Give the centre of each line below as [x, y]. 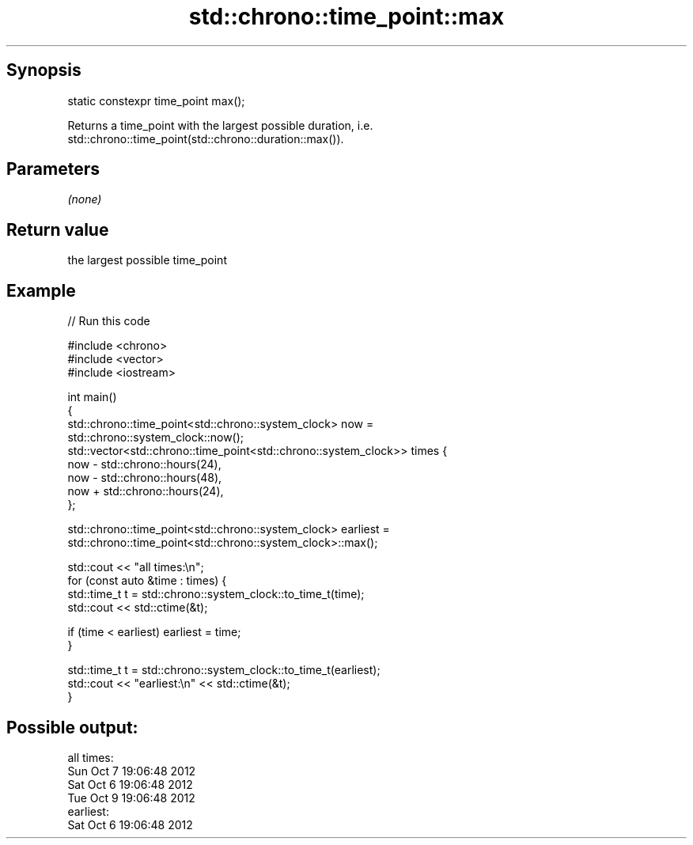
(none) [85, 199]
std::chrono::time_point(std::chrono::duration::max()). [206, 138]
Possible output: [72, 727]
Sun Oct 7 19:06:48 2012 [132, 771]
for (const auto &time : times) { [147, 581]
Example [41, 290]
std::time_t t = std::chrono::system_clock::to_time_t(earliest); [224, 670]
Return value [58, 229]
